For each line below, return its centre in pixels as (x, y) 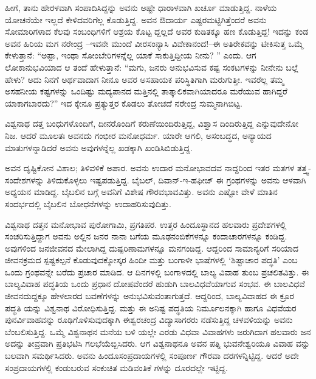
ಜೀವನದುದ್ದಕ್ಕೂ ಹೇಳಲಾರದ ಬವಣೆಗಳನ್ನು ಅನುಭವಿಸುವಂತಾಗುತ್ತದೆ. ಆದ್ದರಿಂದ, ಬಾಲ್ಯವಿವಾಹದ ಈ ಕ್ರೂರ (149, 296)
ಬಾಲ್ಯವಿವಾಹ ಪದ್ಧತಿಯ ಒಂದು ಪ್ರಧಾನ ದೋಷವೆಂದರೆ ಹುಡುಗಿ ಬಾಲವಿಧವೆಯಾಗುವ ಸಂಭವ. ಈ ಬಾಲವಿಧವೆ (155, 284)
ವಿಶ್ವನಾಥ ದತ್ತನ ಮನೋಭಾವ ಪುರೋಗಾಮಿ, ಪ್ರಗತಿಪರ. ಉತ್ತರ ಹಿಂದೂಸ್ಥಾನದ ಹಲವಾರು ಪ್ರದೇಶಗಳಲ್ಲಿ (146, 224)
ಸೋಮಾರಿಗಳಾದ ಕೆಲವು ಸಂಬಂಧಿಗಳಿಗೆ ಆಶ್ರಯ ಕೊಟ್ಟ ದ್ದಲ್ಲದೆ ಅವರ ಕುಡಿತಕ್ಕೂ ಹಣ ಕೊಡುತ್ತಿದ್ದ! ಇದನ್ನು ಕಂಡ (157, 31)
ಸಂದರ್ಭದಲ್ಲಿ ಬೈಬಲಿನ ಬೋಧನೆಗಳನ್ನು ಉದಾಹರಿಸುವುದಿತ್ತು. (88, 203)
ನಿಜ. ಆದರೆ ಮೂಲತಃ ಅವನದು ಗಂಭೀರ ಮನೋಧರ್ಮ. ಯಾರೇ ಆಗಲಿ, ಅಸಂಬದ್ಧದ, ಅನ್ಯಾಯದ (138, 135)
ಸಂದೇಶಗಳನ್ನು (25, 179)
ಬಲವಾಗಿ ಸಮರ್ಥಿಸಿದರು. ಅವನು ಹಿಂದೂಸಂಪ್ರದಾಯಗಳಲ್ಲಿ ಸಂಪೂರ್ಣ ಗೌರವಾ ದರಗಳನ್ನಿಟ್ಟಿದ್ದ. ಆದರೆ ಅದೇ (152, 356)
